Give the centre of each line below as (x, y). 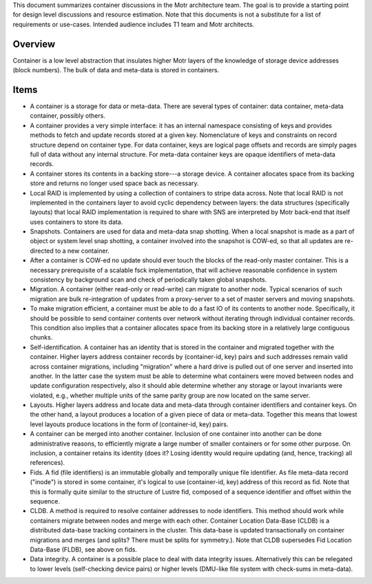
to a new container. (82, 251)
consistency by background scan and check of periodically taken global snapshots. (148, 280)
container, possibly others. (68, 116)
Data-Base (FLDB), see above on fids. (84, 549)
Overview (34, 44)
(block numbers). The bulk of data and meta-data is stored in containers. (116, 70)
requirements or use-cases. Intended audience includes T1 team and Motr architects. (134, 24)
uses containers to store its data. (76, 222)
